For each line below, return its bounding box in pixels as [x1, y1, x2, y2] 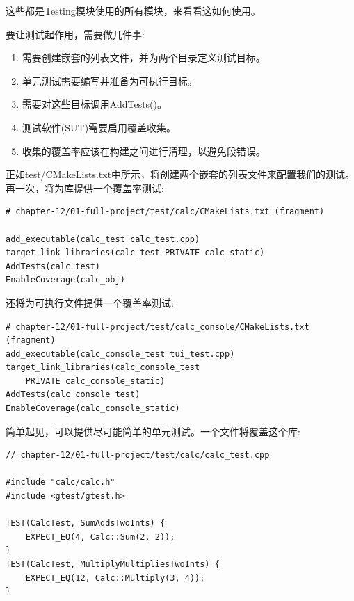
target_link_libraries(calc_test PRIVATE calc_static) [6, 248, 265, 258]
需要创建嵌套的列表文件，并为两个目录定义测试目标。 [22, 50, 266, 65]
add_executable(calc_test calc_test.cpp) [6, 234, 200, 244]
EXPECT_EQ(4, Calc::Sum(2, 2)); [25, 531, 175, 542]
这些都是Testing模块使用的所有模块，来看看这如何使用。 [6, 3, 261, 17]
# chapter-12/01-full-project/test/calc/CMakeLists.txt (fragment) [6, 207, 325, 217]
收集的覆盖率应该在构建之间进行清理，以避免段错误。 [22, 143, 266, 158]
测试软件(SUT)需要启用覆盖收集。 [22, 120, 177, 134]
